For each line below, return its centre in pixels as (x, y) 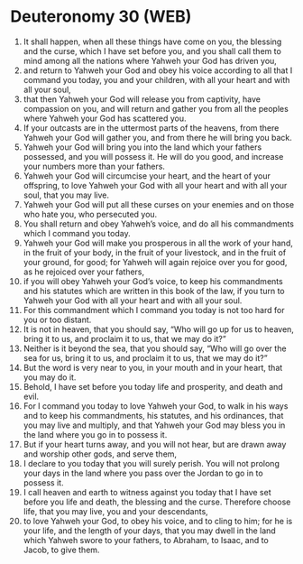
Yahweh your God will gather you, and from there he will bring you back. (157, 137)
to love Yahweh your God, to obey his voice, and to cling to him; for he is (158, 521)
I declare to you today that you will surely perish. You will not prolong (151, 463)
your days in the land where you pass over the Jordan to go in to (143, 473)
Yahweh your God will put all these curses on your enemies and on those (159, 204)
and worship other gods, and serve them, (100, 454)
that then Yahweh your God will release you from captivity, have (142, 99)
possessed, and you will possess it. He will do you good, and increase (153, 156)
